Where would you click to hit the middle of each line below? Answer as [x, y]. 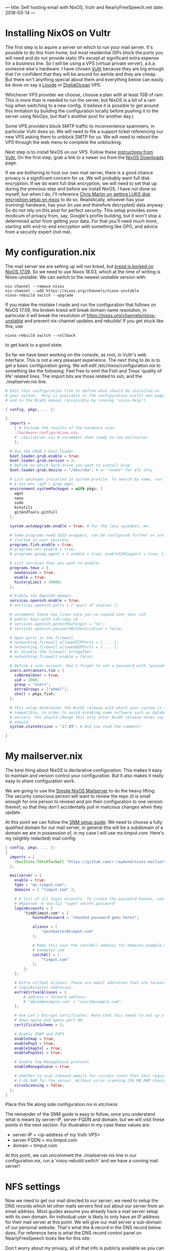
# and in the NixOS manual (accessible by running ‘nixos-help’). [77, 400]
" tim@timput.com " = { [46, 913]
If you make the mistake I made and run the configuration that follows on [81, 305]
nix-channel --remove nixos [35, 286]
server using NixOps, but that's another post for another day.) [70, 116]
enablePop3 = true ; [35, 1043]
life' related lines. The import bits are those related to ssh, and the [74, 376]
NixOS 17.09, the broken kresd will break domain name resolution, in [76, 310]
